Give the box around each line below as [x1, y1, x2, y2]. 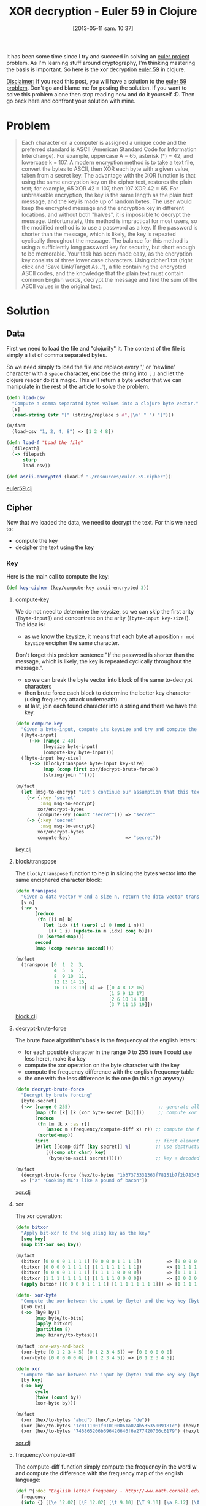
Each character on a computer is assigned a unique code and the [21, 139, 186, 146]
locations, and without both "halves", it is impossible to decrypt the [21, 211, 191, 218]
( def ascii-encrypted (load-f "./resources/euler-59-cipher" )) [6, 474, 172, 480]
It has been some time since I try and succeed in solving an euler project [6, 52, 190, 60]
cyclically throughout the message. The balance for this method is [21, 236, 189, 244]
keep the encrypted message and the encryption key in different [21, 204, 184, 211]
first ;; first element [34, 1138, 200, 1144]
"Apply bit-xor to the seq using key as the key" [21, 1230, 150, 1236]
